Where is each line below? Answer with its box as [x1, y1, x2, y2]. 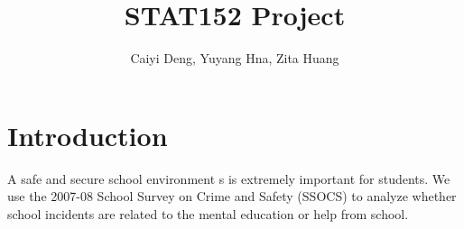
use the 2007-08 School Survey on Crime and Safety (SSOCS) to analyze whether [7, 187, 457, 206]
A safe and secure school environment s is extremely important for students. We [7, 169, 450, 188]
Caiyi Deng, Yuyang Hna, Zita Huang [130, 49, 339, 68]
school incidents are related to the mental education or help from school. [7, 204, 409, 223]
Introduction [7, 116, 168, 153]
